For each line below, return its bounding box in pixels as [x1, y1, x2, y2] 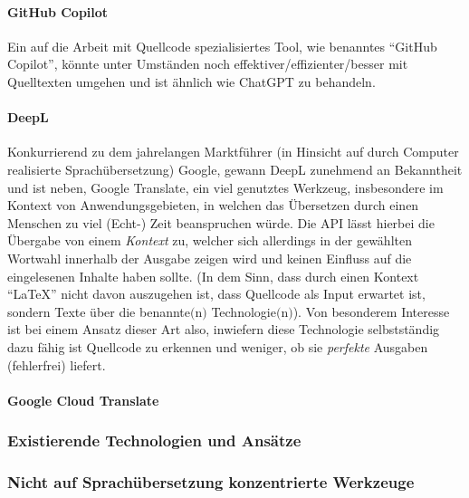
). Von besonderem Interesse [292, 302, 450, 321]
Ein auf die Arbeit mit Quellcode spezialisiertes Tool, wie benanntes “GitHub [7, 36, 437, 55]
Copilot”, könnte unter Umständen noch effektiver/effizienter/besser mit [7, 54, 408, 73]
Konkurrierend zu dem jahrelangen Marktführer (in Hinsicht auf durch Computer [7, 142, 459, 161]
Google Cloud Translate [7, 390, 159, 409]
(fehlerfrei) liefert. [7, 355, 106, 374]
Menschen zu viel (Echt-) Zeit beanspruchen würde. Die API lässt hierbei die [7, 213, 435, 232]
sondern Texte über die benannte [7, 302, 191, 321]
